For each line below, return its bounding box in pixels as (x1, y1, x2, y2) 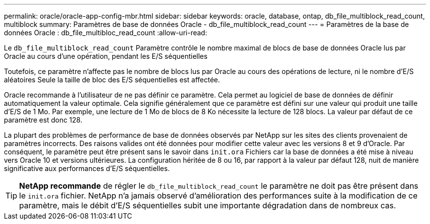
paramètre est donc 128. (4, 116, 82, 124)
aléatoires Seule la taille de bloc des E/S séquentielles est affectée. (4, 75, 220, 84)
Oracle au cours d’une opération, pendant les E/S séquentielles (4, 52, 208, 60)
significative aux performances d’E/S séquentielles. (4, 164, 170, 173)
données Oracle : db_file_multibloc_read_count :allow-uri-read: (4, 28, 207, 37)
